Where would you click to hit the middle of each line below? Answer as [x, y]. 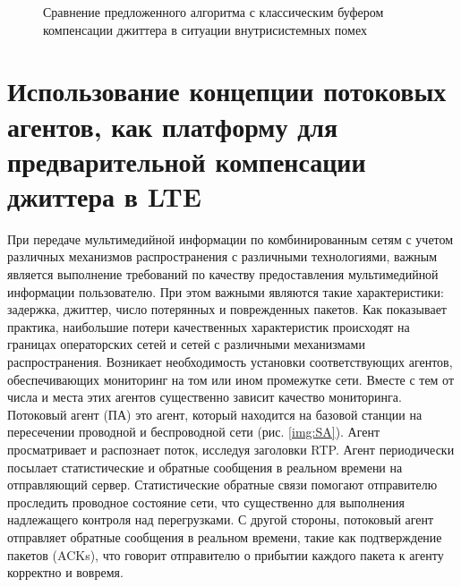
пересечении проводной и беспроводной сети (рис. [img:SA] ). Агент [194, 432]
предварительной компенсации [187, 161]
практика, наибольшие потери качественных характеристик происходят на [209, 326]
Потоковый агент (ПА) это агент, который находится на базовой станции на [215, 414]
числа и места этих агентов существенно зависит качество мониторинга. [205, 397]
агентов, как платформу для [173, 126]
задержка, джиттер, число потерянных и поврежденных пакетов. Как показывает [227, 309]
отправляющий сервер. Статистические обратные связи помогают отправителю [222, 485]
